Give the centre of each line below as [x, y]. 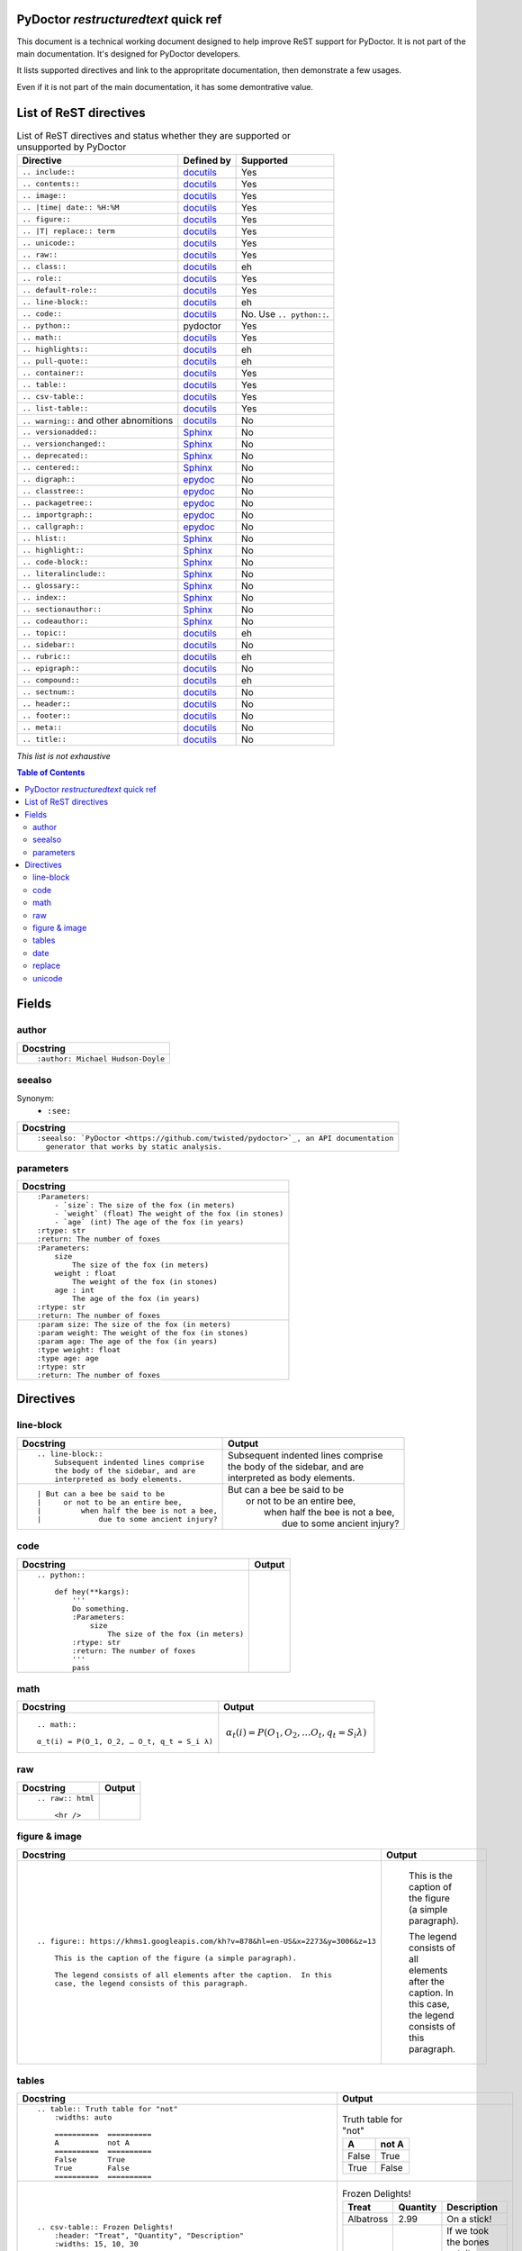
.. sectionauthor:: [62, 609]
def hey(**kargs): [92, 1591]
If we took [468, 2230]
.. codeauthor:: [55, 621]
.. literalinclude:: [64, 574]
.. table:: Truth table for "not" [108, 2109]
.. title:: [45, 740]
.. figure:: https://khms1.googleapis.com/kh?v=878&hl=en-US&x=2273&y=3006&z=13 [207, 1941]
